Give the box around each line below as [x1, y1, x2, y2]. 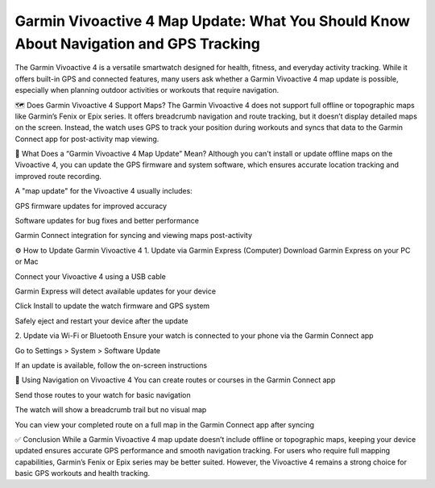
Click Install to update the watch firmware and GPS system [14, 301, 210, 311]
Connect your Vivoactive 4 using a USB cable [14, 271, 167, 282]
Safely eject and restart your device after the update [14, 315, 188, 326]
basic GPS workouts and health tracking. [14, 469, 151, 478]
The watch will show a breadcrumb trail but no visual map [14, 405, 207, 415]
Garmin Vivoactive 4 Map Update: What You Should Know [14, 12, 411, 30]
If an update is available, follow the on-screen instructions [14, 360, 208, 370]
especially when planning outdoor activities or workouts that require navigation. [14, 86, 280, 95]
